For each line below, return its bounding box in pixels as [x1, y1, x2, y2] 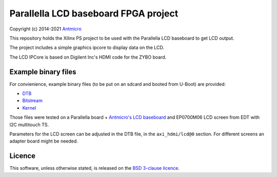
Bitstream [22, 98, 43, 104]
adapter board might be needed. [9, 138, 78, 144]
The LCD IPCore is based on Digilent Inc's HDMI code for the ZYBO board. [9, 54, 167, 60]
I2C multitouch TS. [9, 121, 49, 128]
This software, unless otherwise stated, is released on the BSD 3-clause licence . [9, 165, 180, 171]
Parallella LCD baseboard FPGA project [9, 8, 179, 19]
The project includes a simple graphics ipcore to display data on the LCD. [9, 44, 164, 51]
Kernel [22, 104, 36, 111]
